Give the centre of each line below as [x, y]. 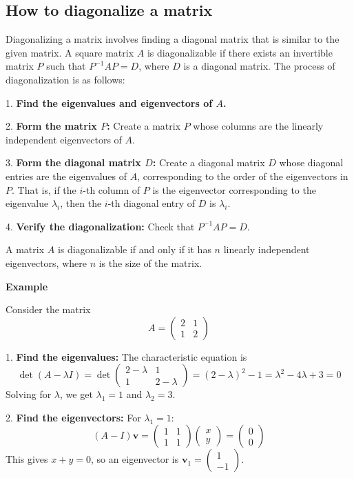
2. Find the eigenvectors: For [73, 417]
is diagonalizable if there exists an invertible [240, 52]
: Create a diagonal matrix [209, 162]
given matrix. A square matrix [70, 52]
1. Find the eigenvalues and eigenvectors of [109, 102]
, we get [76, 394]
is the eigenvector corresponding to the [234, 189]
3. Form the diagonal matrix [73, 162]
